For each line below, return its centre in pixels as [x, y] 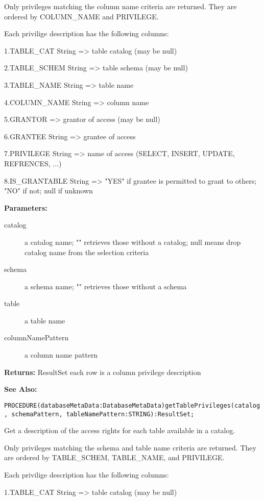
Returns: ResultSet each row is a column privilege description [103, 372]
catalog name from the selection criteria [87, 252]
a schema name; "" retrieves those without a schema [106, 286]
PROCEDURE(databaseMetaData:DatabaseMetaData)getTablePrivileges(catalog [132, 405]
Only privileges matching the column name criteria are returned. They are [121, 6]
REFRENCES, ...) [33, 163]
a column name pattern [61, 355]
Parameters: [26, 207]
